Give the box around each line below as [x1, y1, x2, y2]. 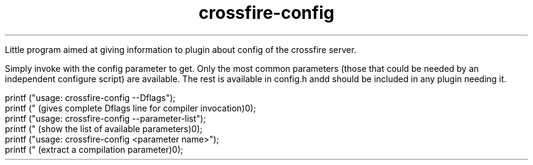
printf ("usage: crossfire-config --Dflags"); [5, 92, 176, 103]
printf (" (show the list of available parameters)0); [5, 123, 203, 134]
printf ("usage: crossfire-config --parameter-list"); [5, 113, 206, 124]
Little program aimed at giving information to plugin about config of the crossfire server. [5, 44, 357, 55]
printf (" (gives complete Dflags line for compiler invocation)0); [5, 102, 256, 113]
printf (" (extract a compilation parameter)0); [5, 144, 184, 155]
